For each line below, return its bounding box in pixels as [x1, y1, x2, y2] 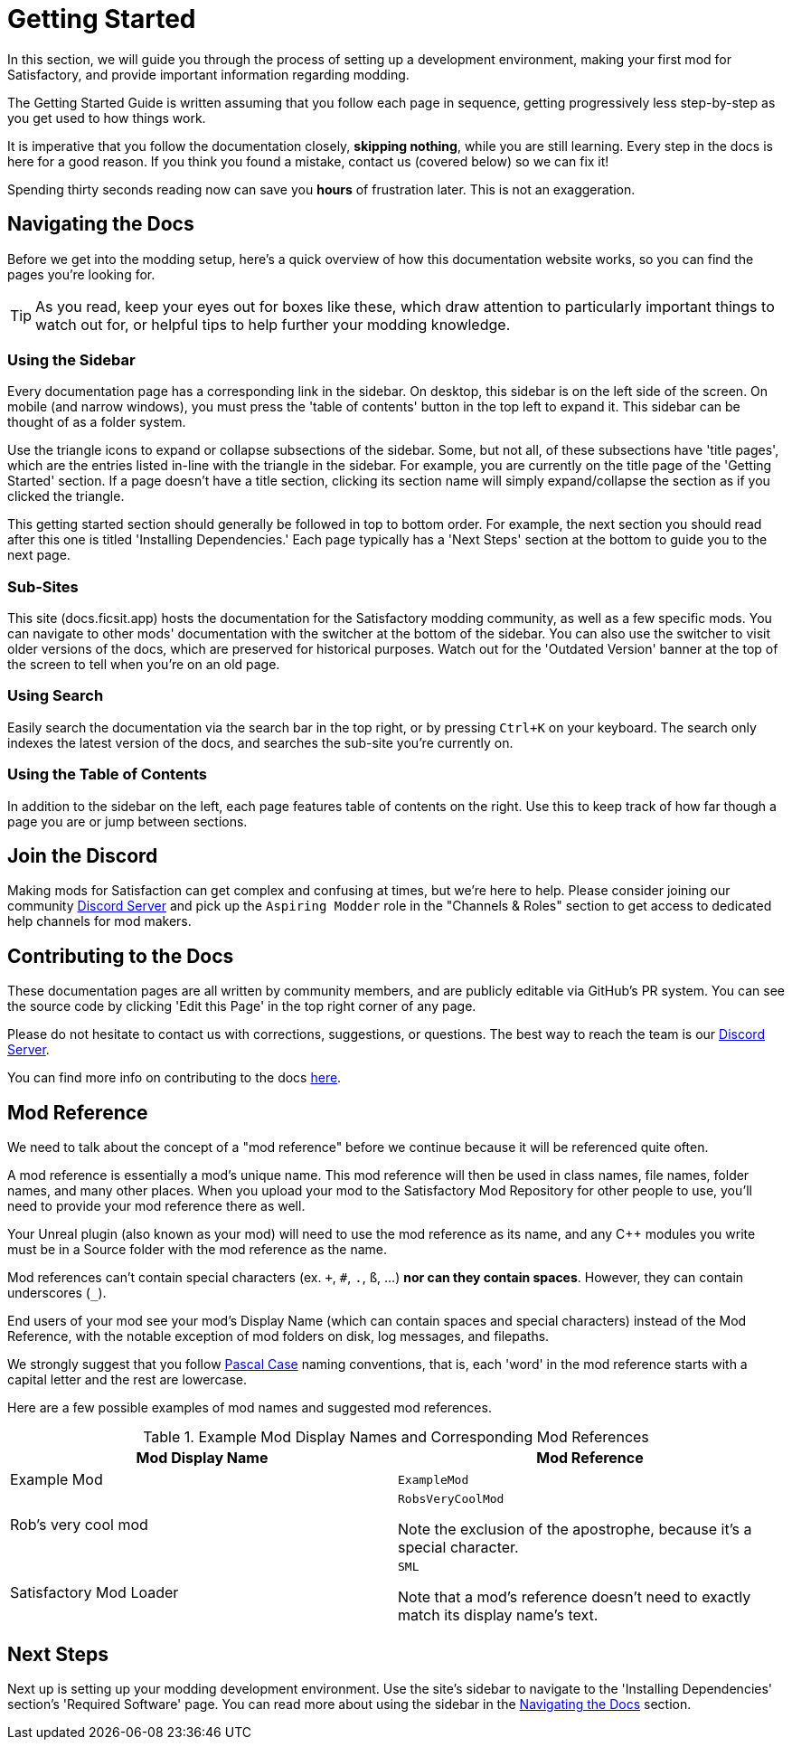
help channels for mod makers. [7, 913, 192, 930]
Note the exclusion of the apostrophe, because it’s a [398, 1520, 752, 1539]
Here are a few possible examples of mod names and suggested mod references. [7, 1400, 492, 1416]
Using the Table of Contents [7, 765, 207, 784]
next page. [7, 547, 71, 563]
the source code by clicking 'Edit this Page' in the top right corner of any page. [7, 998, 476, 1015]
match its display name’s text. [398, 1606, 599, 1625]
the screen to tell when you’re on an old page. [7, 656, 280, 673]
